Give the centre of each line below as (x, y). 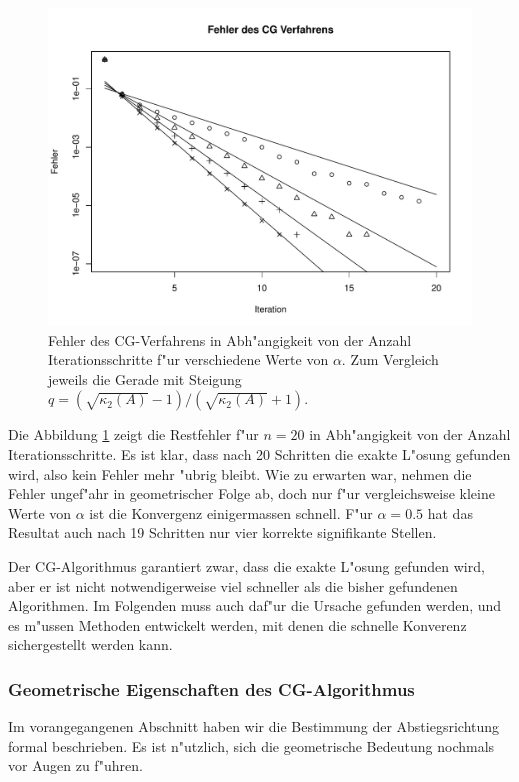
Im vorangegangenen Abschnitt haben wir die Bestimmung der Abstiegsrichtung (254, 726)
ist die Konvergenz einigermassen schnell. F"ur (231, 512)
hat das (450, 512)
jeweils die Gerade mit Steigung (145, 378)
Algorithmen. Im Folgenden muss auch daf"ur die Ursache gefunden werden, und (255, 605)
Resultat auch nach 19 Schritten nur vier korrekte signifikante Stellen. (222, 532)
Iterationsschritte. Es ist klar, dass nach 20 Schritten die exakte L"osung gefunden (259, 453)
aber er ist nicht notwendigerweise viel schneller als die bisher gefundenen (233, 585)
